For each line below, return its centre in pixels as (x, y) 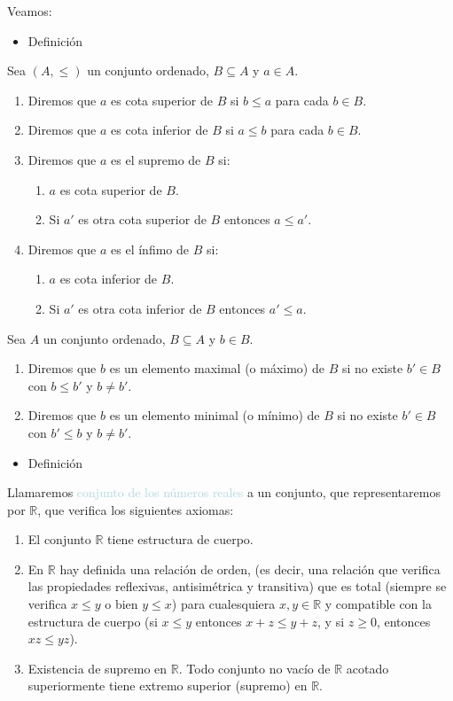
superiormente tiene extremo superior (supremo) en (168, 685)
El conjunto (59, 539)
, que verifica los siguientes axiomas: (136, 509)
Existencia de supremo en (98, 668)
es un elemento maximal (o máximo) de (217, 368)
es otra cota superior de (142, 219)
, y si (331, 621)
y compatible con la (378, 604)
